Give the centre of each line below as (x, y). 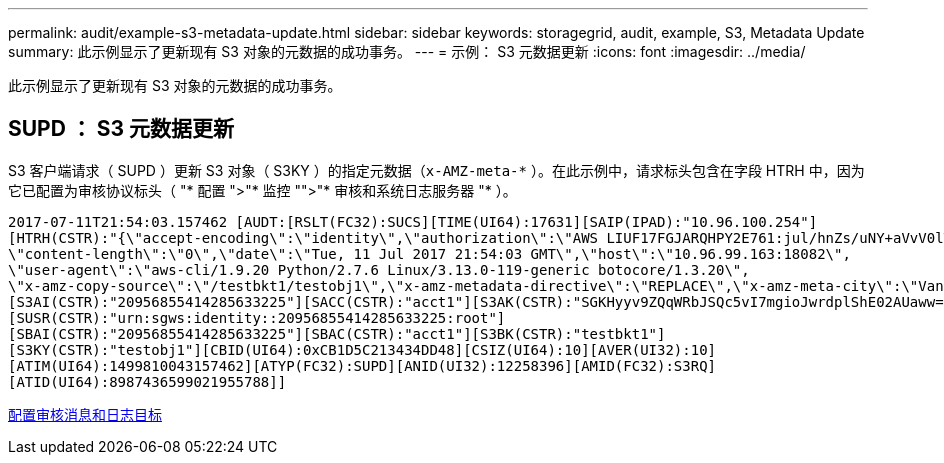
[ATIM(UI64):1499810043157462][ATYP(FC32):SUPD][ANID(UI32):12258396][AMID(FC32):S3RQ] (362, 365)
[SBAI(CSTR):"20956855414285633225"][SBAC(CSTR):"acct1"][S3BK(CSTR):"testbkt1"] (337, 333)
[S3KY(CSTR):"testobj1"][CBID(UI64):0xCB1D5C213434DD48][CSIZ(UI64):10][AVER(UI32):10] (362, 349)
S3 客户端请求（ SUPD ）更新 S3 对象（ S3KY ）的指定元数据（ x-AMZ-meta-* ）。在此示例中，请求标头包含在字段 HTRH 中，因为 (436, 170)
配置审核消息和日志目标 (85, 414)
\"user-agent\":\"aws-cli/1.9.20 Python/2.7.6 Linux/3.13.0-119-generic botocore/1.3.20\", (379, 269)
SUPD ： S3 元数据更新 (121, 129)
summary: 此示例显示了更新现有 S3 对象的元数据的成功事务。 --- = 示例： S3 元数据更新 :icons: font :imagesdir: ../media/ (407, 51)
